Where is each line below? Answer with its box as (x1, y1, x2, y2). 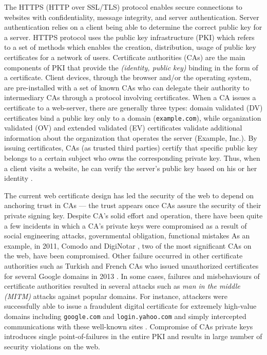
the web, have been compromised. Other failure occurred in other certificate (4, 250, 243, 261)
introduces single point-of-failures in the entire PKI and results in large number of (4, 331, 262, 342)
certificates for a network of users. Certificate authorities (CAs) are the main (4, 51, 245, 62)
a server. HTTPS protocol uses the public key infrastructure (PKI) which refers (4, 31, 255, 42)
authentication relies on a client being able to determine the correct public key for (4, 22, 262, 32)
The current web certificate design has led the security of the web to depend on (4, 190, 254, 200)
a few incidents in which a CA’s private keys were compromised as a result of (4, 220, 247, 231)
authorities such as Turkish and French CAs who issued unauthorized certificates (4, 260, 259, 271)
